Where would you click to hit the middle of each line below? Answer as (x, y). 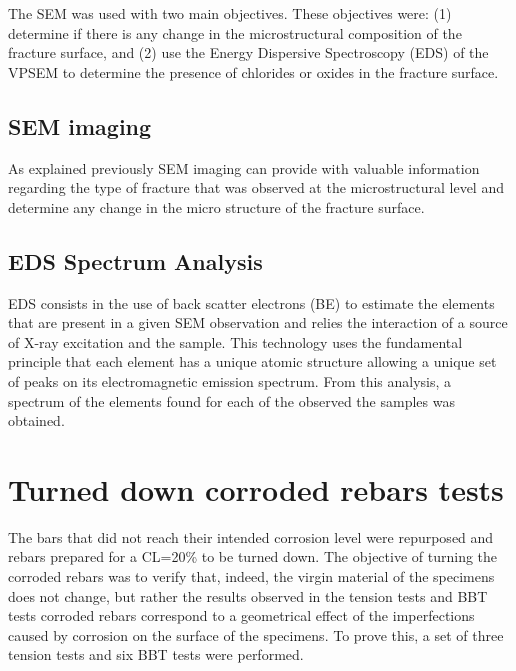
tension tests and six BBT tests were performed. (156, 654)
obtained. (36, 420)
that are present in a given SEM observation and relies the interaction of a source (258, 322)
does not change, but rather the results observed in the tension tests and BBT (248, 595)
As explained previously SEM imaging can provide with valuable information (244, 167)
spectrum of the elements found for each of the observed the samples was (231, 400)
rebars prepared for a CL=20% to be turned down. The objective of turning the (253, 556)
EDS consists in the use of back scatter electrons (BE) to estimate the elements (251, 302)
